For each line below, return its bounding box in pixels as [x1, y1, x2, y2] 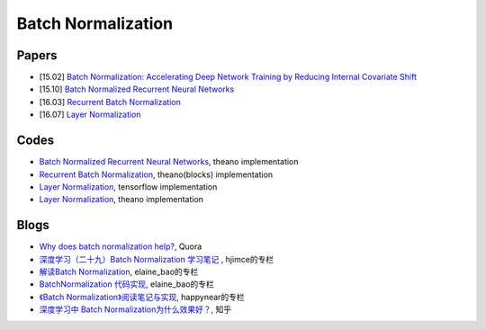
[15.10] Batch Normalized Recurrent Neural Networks [39, 84, 235, 94]
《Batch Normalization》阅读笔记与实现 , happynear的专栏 [39, 291, 245, 302]
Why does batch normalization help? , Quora [39, 241, 202, 252]
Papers [16, 48, 58, 63]
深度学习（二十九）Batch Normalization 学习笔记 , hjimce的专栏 [39, 253, 274, 264]
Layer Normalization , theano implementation [39, 194, 204, 205]
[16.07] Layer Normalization [39, 109, 141, 120]
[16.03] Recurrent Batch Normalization [39, 96, 182, 107]
